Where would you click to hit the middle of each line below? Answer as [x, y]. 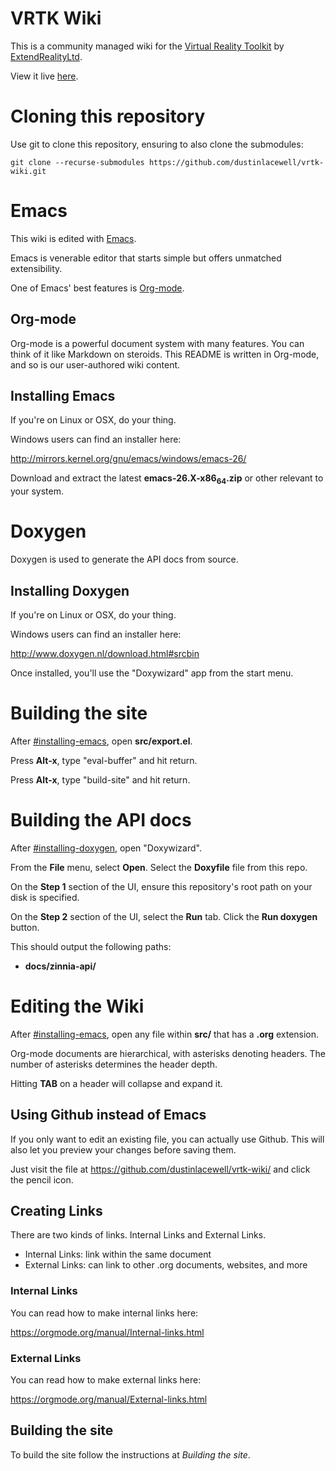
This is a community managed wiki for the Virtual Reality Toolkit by [147, 46]
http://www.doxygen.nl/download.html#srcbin [105, 653]
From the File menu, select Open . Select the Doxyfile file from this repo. [159, 867]
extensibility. [36, 268]
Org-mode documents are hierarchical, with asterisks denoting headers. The [168, 1053]
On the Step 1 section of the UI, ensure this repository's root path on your [161, 886]
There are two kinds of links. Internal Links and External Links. [138, 1235]
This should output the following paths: [91, 946]
